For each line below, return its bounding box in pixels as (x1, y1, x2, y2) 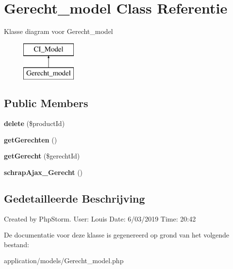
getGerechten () (4, 134, 57, 144)
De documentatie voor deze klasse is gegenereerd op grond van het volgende (4, 230, 230, 240)
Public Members (4, 95, 88, 111)
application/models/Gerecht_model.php (4, 255, 124, 266)
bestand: (4, 239, 29, 249)
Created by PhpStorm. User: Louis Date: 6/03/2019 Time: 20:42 (4, 213, 196, 223)
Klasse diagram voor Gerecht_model (4, 26, 113, 36)
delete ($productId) (4, 118, 65, 128)
